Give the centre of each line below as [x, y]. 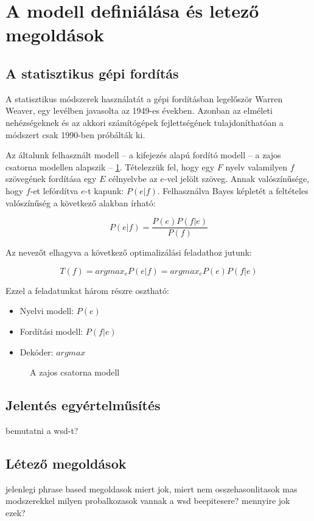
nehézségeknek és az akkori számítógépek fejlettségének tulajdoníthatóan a [145, 122]
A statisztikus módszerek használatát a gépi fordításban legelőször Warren [144, 98]
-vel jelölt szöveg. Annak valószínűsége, [237, 179]
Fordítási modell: [51, 331]
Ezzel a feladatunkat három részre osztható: [87, 290]
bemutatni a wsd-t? [42, 430]
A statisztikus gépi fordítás [92, 73]
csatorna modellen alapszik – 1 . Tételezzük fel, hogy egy [110, 166]
